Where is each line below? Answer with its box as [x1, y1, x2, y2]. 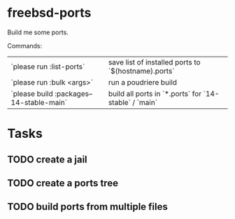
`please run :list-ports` [10, 62, 85, 71]
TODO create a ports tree [7, 177, 119, 189]
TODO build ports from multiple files [7, 201, 168, 213]
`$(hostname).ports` [108, 66, 175, 76]
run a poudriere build [108, 77, 177, 87]
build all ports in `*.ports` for [108, 89, 201, 99]
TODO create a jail [7, 153, 87, 165]
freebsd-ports [7, 5, 92, 21]
